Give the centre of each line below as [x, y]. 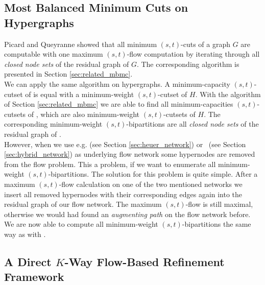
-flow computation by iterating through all [193, 54]
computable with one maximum [54, 54]
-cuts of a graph [206, 44]
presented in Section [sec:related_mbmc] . [68, 74]
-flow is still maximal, [219, 204]
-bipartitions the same [216, 224]
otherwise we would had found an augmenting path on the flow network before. [127, 214]
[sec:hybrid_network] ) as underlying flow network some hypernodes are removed [130, 154]
